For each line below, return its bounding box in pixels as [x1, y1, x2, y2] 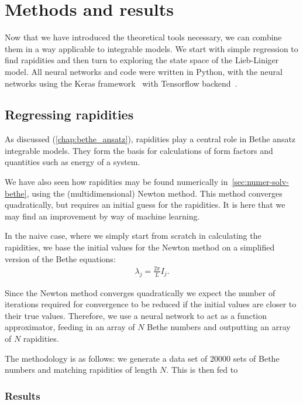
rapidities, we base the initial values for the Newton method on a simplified [5, 241, 275, 253]
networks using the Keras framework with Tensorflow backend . [5, 77, 237, 89]
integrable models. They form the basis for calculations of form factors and [5, 144, 273, 156]
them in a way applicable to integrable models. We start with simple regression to [5, 42, 298, 54]
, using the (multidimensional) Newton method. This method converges [26, 187, 283, 199]
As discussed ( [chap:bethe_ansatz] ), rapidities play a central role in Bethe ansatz [5, 133, 296, 145]
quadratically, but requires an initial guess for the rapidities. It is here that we [5, 198, 285, 211]
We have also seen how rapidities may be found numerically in [5, 176, 228, 188]
